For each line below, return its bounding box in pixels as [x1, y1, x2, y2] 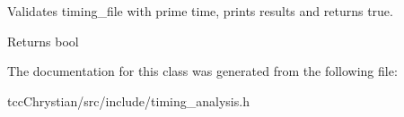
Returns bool [7, 31, 79, 50]
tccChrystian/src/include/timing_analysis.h [7, 91, 250, 110]
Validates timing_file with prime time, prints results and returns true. [7, 2, 393, 20]
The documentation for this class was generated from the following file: [7, 62, 398, 80]
